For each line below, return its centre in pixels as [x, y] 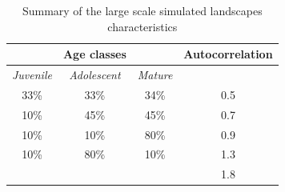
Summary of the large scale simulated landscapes [142, 10]
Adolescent [95, 75]
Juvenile [32, 75]
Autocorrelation [228, 54]
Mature [155, 75]
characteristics [142, 26]
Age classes [94, 54]
